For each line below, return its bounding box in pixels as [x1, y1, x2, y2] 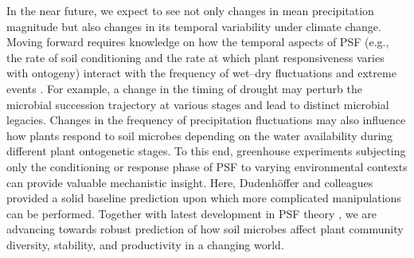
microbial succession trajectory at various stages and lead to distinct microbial [6, 96, 389, 112]
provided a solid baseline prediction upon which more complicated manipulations [6, 190, 401, 206]
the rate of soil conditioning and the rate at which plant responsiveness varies [6, 49, 385, 65]
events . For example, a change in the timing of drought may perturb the [6, 80, 362, 96]
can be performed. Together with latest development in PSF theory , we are [6, 205, 377, 221]
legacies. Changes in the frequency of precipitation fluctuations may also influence [6, 111, 406, 128]
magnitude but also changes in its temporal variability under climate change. [6, 18, 381, 34]
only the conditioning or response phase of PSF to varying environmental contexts [6, 158, 408, 174]
